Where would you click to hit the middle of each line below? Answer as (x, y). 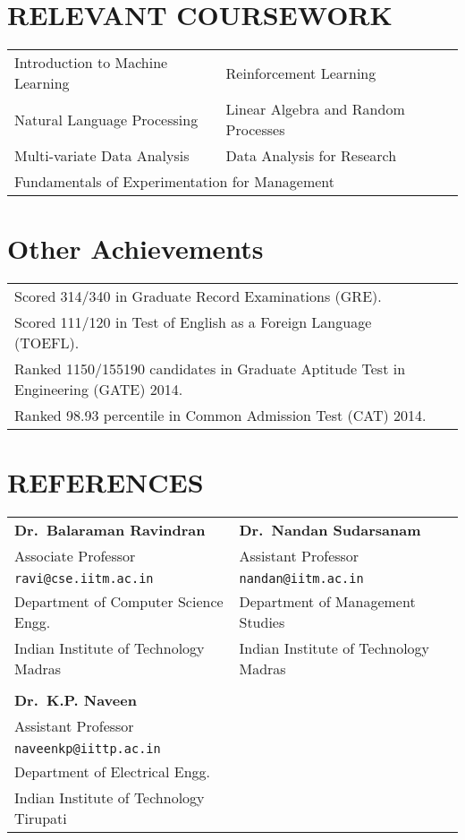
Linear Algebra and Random (315, 109)
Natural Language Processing (106, 119)
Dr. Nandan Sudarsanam (330, 530)
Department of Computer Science (119, 602)
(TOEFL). (47, 343)
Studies (262, 622)
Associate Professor (75, 556)
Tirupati (41, 819)
